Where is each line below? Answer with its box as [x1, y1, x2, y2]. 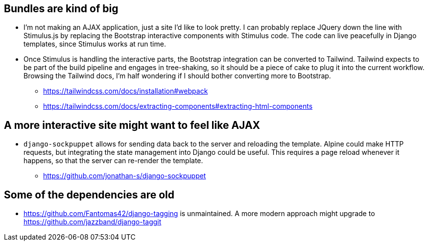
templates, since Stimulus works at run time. [24, 40, 166, 49]
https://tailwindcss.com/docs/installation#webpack [43, 87, 208, 96]
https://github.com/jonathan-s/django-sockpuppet [43, 171, 206, 180]
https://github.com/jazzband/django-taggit [24, 218, 162, 226]
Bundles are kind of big [4, 2, 119, 15]
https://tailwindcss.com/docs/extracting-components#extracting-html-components [43, 102, 313, 111]
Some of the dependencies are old [4, 188, 174, 201]
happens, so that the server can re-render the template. [24, 156, 203, 165]
